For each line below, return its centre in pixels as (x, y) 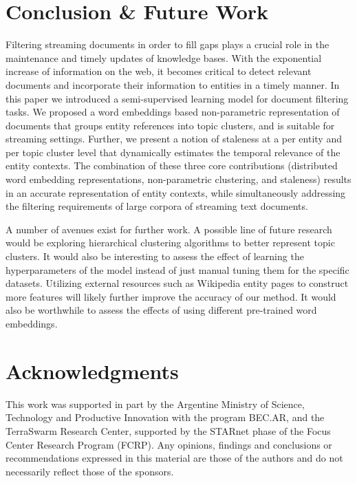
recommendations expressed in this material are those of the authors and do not (174, 458)
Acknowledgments (92, 371)
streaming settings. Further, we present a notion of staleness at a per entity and (174, 139)
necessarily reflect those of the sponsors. (90, 471)
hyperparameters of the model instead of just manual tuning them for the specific (177, 269)
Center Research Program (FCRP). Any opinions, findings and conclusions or (169, 444)
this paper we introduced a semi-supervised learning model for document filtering (177, 98)
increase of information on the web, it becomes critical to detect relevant (159, 71)
